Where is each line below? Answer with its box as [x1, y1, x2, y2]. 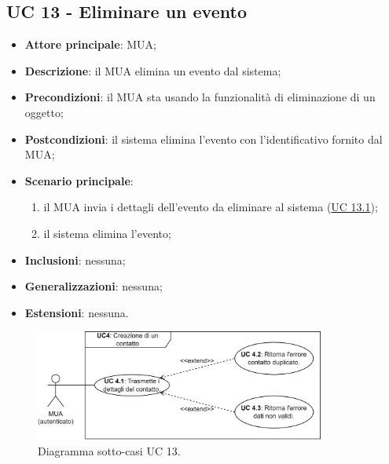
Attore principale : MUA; [24, 36, 156, 53]
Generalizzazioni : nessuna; [24, 278, 163, 294]
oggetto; [24, 104, 64, 120]
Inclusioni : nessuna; [24, 251, 126, 268]
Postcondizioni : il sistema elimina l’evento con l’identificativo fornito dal [24, 130, 383, 147]
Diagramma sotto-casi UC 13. [38, 442, 181, 459]
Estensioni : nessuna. [24, 304, 129, 320]
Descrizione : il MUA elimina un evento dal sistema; [24, 62, 281, 79]
